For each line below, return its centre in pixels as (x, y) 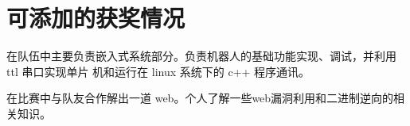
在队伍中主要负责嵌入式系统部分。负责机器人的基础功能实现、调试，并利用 (201, 56)
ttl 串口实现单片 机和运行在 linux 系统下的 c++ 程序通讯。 (158, 71)
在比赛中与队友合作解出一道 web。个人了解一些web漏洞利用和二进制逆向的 (200, 98)
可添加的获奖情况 (96, 18)
